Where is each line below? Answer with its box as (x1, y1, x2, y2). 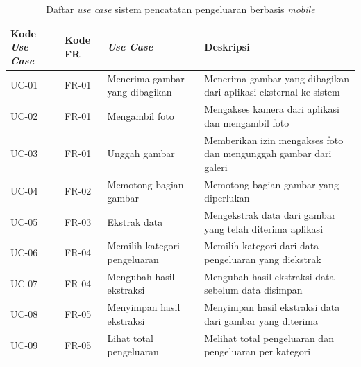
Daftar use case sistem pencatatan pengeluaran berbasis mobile (46, 2, 315, 16)
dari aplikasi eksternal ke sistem (204, 84, 340, 99)
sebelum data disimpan (204, 283, 303, 297)
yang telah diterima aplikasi (204, 221, 324, 235)
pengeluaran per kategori (204, 344, 311, 359)
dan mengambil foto (204, 115, 289, 129)
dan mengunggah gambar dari (204, 146, 332, 161)
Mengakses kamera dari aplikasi (204, 102, 339, 116)
